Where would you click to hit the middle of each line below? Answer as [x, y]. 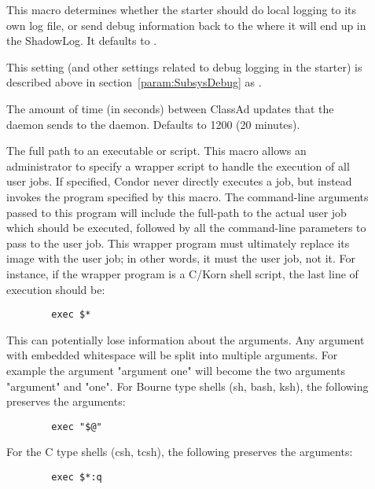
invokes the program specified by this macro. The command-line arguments [187, 196]
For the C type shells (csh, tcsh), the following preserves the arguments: [180, 452]
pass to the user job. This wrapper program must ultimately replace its [178, 243]
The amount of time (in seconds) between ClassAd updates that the [170, 108]
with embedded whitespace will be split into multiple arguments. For [172, 355]
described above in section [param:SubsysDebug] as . [134, 82]
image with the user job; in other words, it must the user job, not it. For [181, 258]
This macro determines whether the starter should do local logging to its [182, 9]
